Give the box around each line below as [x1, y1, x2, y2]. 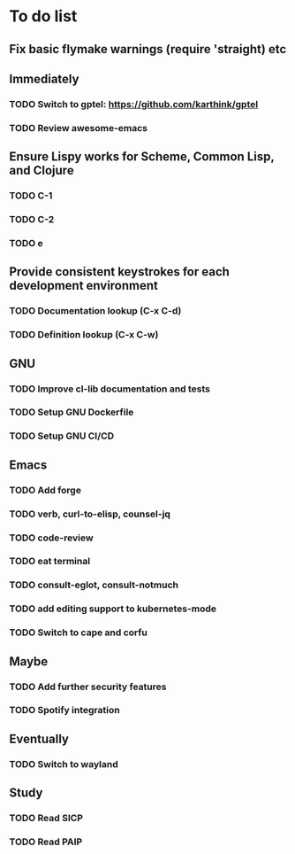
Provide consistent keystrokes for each [9, 264, 230, 280]
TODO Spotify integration [9, 704, 121, 717]
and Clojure [9, 163, 74, 178]
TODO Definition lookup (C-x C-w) [9, 329, 159, 341]
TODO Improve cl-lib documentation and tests [9, 383, 210, 395]
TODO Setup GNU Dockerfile [9, 406, 134, 418]
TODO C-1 [9, 190, 53, 202]
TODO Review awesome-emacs [9, 121, 148, 134]
